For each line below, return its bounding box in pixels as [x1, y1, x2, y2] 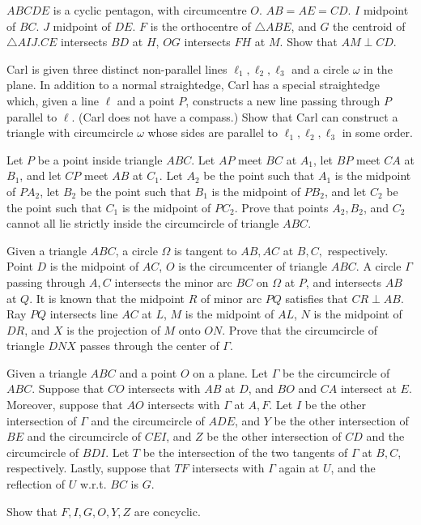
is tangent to [174, 241, 237, 258]
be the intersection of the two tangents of [142, 443, 348, 460]
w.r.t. [79, 476, 107, 493]
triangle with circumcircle [6, 124, 134, 141]
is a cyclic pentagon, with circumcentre [53, 2, 247, 18]
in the [364, 60, 393, 77]
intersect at [340, 380, 397, 397]
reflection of [6, 476, 65, 493]
